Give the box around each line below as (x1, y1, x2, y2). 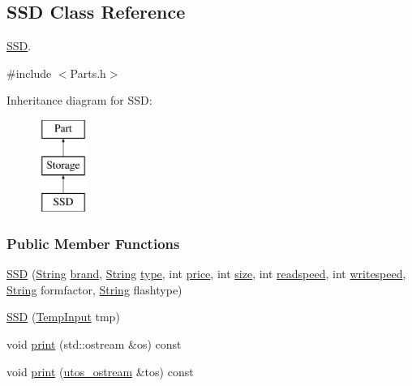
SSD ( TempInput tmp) (6, 308, 120, 325)
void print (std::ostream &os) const (6, 335, 182, 352)
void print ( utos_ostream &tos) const (6, 362, 194, 380)
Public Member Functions (6, 233, 180, 253)
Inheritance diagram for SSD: (6, 92, 152, 109)
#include (6, 64, 52, 81)
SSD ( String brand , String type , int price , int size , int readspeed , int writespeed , (6, 265, 406, 282)
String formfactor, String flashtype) (6, 281, 182, 298)
